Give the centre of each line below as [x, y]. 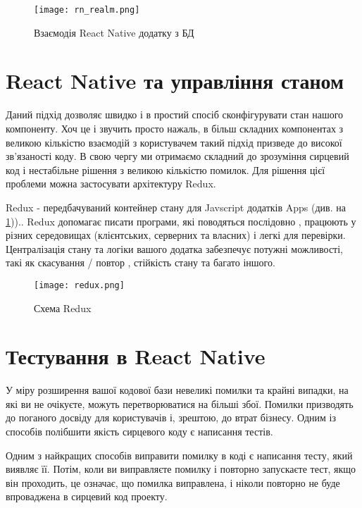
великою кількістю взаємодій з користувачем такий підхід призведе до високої [174, 142]
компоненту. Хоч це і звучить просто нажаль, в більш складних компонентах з [175, 128]
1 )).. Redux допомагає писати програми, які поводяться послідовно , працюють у [181, 221]
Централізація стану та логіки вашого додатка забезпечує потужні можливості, [174, 248]
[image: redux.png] [79, 285]
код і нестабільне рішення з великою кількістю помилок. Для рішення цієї [166, 169]
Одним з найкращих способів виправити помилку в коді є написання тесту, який [179, 455]
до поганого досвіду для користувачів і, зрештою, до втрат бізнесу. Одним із [171, 417]
